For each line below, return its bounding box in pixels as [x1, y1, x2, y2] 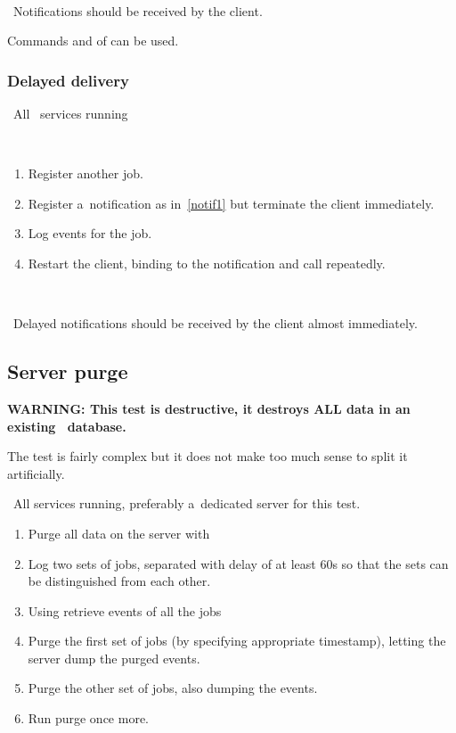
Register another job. [28, 164, 143, 183]
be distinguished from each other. [28, 572, 211, 590]
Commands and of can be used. [7, 31, 179, 50]
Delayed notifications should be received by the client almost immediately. [12, 314, 418, 333]
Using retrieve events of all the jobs [28, 601, 222, 620]
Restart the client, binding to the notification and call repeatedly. [28, 253, 386, 272]
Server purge [7, 358, 128, 385]
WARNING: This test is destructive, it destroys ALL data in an [7, 399, 411, 417]
